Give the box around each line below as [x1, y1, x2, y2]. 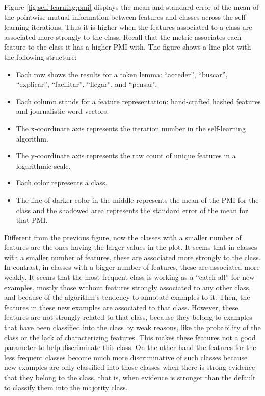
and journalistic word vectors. [16, 106, 109, 117]
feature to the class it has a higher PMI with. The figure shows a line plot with [4, 41, 251, 52]
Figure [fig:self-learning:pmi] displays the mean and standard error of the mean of [4, 2, 259, 12]
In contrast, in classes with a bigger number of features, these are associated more [4, 262, 260, 272]
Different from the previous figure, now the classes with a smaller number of [4, 231, 242, 242]
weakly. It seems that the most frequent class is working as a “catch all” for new [4, 272, 255, 283]
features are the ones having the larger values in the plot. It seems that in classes [4, 242, 257, 252]
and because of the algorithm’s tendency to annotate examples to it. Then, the [4, 292, 250, 302]
